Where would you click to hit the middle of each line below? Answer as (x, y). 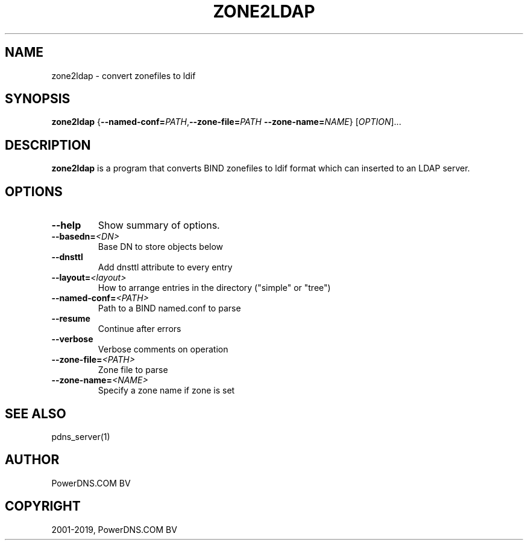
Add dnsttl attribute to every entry (165, 267)
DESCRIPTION (48, 145)
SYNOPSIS (38, 99)
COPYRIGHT (43, 506)
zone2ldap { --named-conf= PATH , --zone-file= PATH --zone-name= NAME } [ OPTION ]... (226, 122)
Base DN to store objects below (161, 247)
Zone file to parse (133, 370)
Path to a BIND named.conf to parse (169, 308)
